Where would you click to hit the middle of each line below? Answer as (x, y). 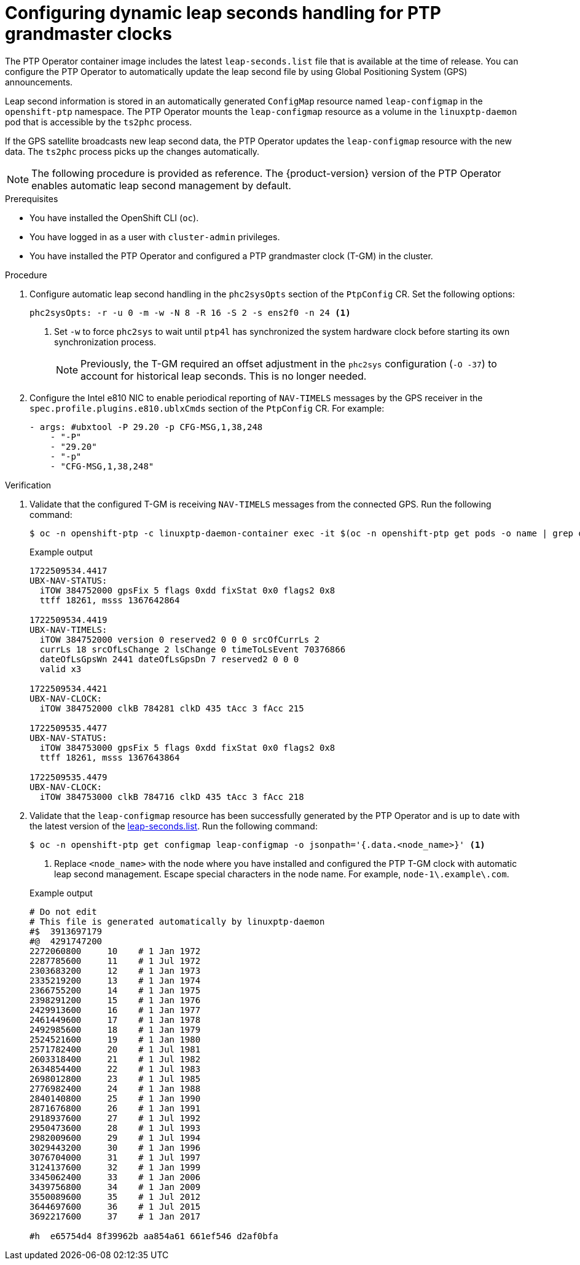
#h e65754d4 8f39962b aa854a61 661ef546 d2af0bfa (154, 1236)
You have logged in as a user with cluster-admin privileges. (155, 237)
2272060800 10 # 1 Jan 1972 (115, 951)
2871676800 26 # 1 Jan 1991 (115, 1108)
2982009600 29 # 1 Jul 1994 (115, 1138)
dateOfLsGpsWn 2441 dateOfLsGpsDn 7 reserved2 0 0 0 (169, 659)
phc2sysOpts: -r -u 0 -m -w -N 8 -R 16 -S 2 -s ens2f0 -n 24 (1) (190, 312)
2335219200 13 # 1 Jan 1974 (115, 980)
